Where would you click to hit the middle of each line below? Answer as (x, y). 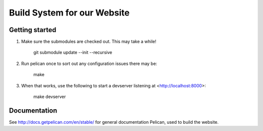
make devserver (49, 97)
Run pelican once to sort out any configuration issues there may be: (89, 64)
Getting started (33, 30)
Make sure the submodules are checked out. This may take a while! (89, 42)
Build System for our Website (69, 13)
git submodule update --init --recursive (73, 52)
